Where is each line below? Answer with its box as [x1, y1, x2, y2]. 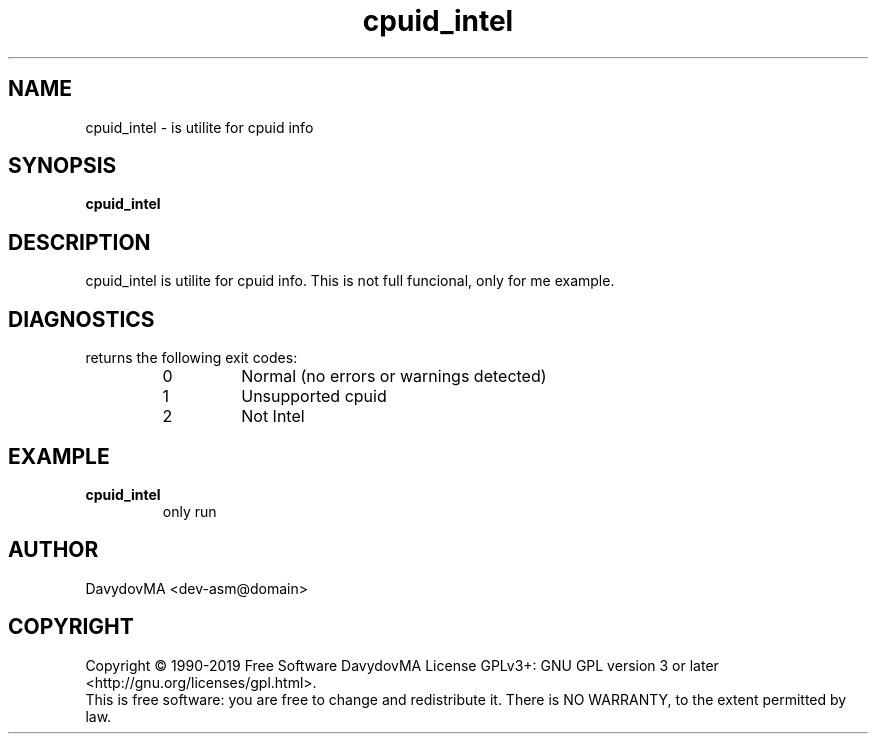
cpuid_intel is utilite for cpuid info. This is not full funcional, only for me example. [85, 272, 615, 290]
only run [162, 502, 217, 520]
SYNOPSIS [8, 153, 117, 179]
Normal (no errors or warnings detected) [241, 366, 547, 387]
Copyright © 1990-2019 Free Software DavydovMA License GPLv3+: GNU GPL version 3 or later [85, 656, 719, 674]
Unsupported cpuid [241, 386, 387, 407]
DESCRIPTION [8, 229, 151, 255]
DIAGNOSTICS [8, 306, 155, 332]
